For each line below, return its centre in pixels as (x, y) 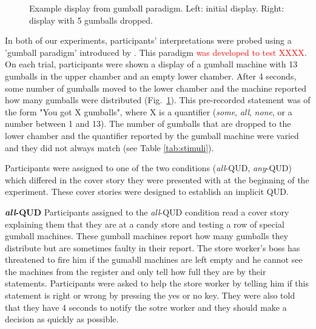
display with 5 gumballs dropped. (91, 20)
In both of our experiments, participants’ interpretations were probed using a (148, 40)
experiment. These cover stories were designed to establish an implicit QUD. (147, 192)
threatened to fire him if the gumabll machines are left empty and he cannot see (154, 259)
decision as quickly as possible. (62, 319)
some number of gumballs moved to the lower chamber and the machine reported (156, 88)
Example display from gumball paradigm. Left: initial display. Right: (157, 8)
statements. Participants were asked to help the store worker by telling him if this (157, 283)
